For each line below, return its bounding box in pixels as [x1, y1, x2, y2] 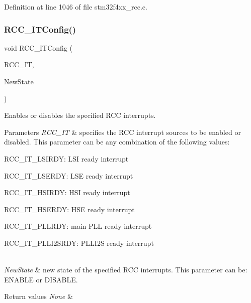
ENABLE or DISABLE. [4, 274, 78, 284]
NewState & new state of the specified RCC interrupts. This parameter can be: [4, 264, 247, 275]
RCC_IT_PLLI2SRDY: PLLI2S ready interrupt [4, 237, 154, 248]
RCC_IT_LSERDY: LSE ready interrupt [4, 170, 133, 181]
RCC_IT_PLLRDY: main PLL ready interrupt [4, 221, 152, 231]
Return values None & [4, 291, 73, 301]
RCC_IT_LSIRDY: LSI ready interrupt [4, 153, 129, 164]
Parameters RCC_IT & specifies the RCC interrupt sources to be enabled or [4, 126, 241, 137]
